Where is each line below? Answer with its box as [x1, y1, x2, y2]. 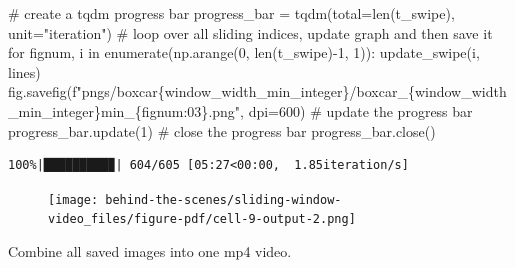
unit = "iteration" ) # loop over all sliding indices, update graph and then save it [8, 22, 493, 43]
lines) [8, 61, 41, 82]
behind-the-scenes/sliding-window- [105, 192, 342, 207]
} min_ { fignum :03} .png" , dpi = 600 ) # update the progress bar [94, 100, 473, 121]
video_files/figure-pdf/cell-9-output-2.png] [48, 212, 356, 227]
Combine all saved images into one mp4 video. [8, 241, 292, 262]
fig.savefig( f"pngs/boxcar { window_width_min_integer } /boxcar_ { [8, 81, 415, 102]
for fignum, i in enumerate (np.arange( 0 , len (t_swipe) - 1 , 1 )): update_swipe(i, [8, 42, 480, 63]
